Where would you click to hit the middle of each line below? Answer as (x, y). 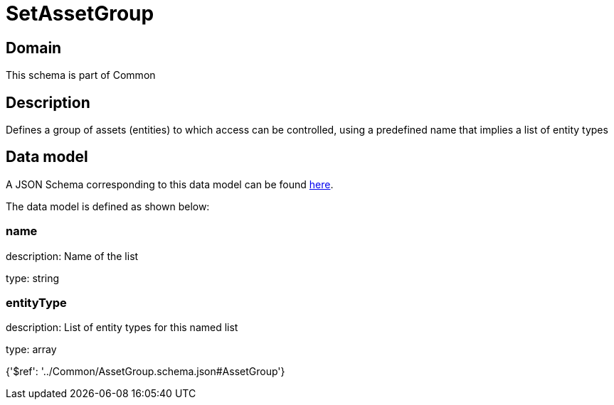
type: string (33, 278)
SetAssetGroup (80, 13)
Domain (34, 48)
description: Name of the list (72, 256)
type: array (31, 350)
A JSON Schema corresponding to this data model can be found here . (170, 184)
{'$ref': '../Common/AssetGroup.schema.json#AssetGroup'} (145, 372)
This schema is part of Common (81, 75)
